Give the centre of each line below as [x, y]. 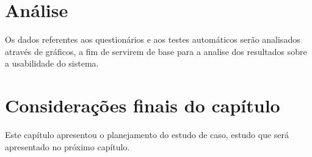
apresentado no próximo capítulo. [67, 146]
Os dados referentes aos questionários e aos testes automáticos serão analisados [153, 39]
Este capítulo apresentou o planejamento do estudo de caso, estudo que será [147, 135]
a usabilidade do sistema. [52, 63]
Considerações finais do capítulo [143, 105]
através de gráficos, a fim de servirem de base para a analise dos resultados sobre [156, 51]
